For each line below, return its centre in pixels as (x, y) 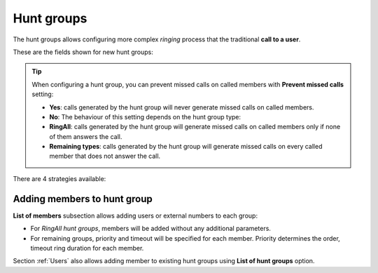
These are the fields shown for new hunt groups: (83, 52)
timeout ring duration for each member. (87, 248)
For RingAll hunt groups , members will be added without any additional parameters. (150, 229)
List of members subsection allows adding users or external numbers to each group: (135, 215)
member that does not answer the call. (105, 156)
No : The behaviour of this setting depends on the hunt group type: (145, 116)
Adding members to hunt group (83, 199)
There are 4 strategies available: (59, 178)
